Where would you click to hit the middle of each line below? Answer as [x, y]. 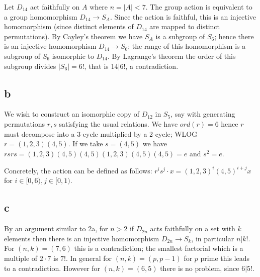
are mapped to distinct [185, 26]
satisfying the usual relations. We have [118, 123]
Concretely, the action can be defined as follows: [78, 170]
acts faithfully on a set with [193, 228]
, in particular [213, 238]
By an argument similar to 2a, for [56, 228]
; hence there [234, 36]
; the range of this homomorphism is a [187, 46]
